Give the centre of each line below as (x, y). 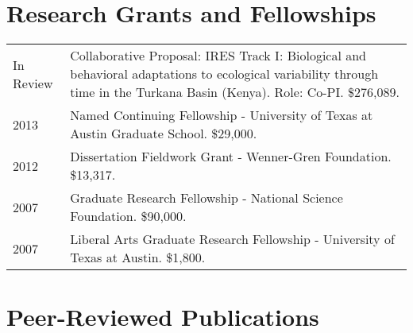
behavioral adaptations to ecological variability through (224, 74)
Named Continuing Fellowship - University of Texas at (222, 115)
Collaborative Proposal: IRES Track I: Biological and (218, 56)
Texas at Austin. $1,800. (138, 257)
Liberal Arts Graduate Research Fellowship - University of (232, 239)
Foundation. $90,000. (128, 216)
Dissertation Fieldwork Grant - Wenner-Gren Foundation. (231, 157)
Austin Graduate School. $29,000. (164, 134)
